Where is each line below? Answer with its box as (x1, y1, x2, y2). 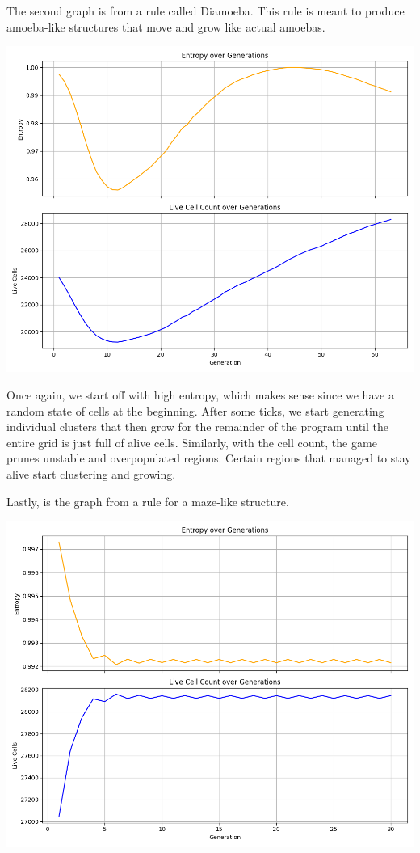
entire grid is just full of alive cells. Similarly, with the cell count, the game (6, 433, 377, 450)
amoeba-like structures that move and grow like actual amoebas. (6, 18, 325, 35)
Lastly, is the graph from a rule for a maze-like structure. (6, 492, 289, 509)
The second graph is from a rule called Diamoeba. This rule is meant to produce (6, 2, 405, 19)
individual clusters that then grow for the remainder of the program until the (6, 418, 388, 435)
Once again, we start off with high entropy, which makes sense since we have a (6, 386, 394, 403)
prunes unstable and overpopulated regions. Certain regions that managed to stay (6, 450, 411, 467)
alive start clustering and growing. (6, 465, 176, 482)
